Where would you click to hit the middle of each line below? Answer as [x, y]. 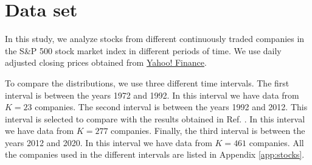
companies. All [276, 142]
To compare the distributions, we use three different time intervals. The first [147, 82]
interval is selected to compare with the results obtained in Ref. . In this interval [155, 118]
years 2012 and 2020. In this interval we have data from [109, 142]
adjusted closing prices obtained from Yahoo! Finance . [106, 62]
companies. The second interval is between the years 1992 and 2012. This [171, 107]
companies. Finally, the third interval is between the [208, 131]
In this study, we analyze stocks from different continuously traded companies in [155, 39]
